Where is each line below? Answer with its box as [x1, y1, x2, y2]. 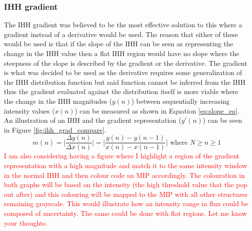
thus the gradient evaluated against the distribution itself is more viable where [4, 86, 238, 96]
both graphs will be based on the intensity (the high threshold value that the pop [4, 179, 248, 190]
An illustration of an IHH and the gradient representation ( [4, 115, 181, 125]
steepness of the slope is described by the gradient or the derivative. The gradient [4, 58, 248, 68]
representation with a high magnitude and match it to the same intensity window [4, 160, 247, 170]
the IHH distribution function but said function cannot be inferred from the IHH [4, 77, 246, 87]
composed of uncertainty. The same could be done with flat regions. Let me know [4, 208, 247, 218]
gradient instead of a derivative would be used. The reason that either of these [4, 29, 238, 39]
